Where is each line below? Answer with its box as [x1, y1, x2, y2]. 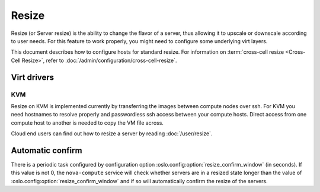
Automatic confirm [11, 145, 82, 155]
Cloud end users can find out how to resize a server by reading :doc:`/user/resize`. [11, 130, 213, 137]
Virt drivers [11, 72, 55, 82]
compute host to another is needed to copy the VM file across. [11, 119, 164, 126]
